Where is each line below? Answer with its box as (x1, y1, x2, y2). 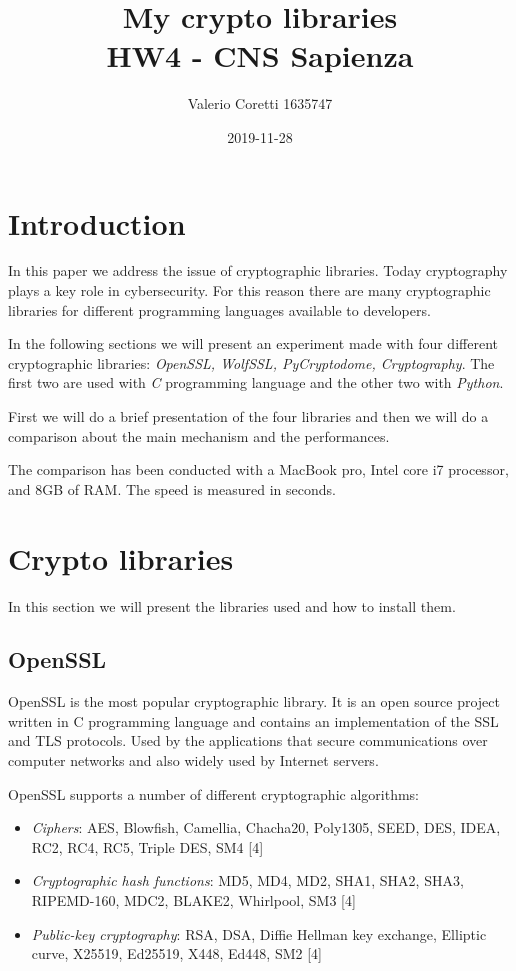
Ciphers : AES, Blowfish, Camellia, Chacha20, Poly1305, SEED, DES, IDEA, (31, 817, 501, 838)
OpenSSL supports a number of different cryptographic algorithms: (8, 783, 419, 804)
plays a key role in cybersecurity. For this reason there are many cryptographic (8, 280, 491, 301)
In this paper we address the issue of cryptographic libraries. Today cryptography (8, 260, 508, 281)
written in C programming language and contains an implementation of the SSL (8, 710, 499, 731)
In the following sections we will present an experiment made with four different (8, 333, 498, 354)
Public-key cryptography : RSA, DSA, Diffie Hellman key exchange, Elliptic (31, 923, 487, 944)
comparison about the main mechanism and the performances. (8, 425, 390, 446)
